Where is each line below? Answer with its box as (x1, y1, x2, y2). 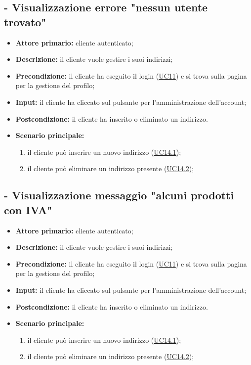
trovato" (4, 14, 46, 29)
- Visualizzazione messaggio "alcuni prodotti (4, 187, 234, 203)
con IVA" (4, 202, 52, 217)
